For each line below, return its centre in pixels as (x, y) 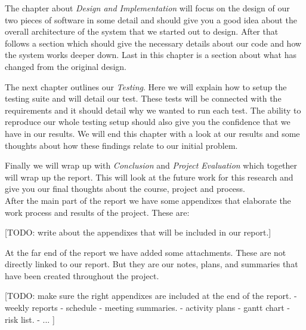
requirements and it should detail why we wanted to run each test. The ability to (153, 110)
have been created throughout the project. (82, 275)
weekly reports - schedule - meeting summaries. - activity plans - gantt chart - (148, 308)
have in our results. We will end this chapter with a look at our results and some (152, 133)
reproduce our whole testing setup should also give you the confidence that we (148, 122)
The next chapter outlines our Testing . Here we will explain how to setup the (146, 86)
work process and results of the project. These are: (97, 212)
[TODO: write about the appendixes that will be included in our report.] (138, 232)
